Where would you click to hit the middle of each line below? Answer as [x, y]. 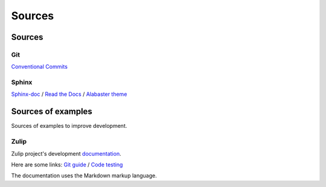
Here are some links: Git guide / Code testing [67, 164]
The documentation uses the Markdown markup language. [84, 176]
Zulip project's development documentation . [66, 153]
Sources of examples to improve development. [69, 126]
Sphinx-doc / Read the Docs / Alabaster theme [69, 94]
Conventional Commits [39, 67]
